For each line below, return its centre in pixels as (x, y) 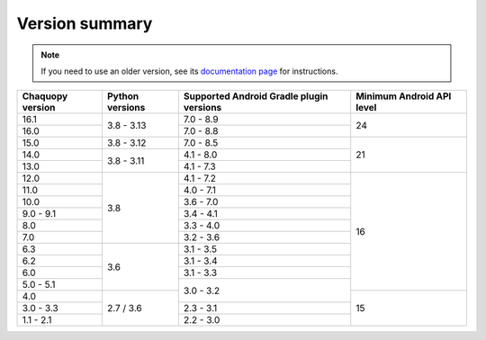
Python (123, 96)
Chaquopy (45, 96)
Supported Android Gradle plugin (256, 96)
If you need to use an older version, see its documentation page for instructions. (189, 71)
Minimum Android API (404, 96)
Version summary (85, 23)
